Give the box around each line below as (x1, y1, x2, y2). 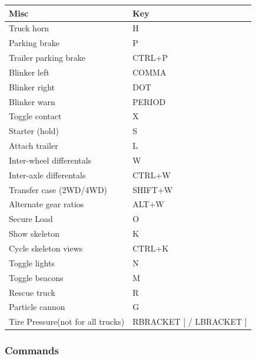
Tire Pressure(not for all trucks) (9, 315, 125, 328)
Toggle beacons (9, 271, 64, 283)
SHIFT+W (132, 183, 173, 195)
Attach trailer (9, 139, 58, 152)
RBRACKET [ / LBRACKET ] (132, 315, 247, 328)
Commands (5, 343, 59, 358)
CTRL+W (132, 168, 171, 181)
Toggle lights (9, 256, 55, 269)
